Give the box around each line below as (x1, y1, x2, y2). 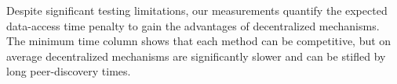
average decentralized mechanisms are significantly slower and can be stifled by (6, 47, 386, 64)
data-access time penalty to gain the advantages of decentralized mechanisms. (6, 17, 380, 33)
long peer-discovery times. (6, 63, 131, 79)
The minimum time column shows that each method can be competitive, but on (6, 33, 392, 49)
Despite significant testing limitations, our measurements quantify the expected (6, 2, 388, 18)
